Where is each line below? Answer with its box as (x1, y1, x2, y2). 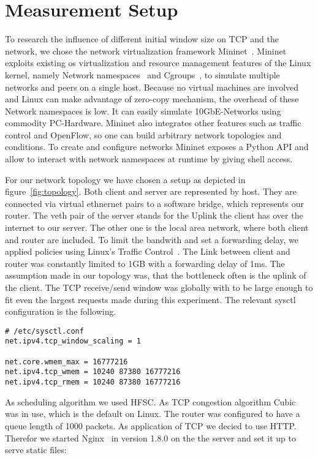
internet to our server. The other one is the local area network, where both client (5, 221, 309, 234)
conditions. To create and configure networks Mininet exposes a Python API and (5, 140, 309, 153)
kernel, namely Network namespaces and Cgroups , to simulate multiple (5, 68, 280, 81)
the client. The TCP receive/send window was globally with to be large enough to (5, 281, 313, 293)
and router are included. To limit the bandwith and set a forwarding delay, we (5, 233, 299, 246)
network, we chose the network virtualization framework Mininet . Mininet (5, 44, 287, 57)
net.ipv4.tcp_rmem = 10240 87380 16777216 (5, 378, 181, 387)
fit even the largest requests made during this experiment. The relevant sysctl (5, 293, 296, 306)
